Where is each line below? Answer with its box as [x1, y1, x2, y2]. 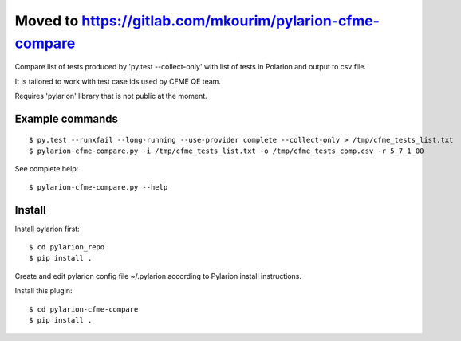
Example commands [14, 112, 119, 125]
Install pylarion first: [14, 224, 80, 233]
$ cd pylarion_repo [29, 243, 105, 251]
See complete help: [14, 164, 79, 174]
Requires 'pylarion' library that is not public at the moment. [14, 92, 207, 101]
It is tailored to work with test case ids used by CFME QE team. [14, 76, 221, 86]
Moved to [14, 12, 79, 29]
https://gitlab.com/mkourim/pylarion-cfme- [81, 12, 380, 29]
